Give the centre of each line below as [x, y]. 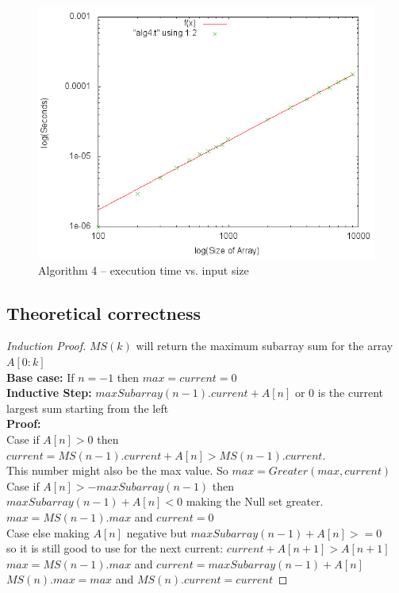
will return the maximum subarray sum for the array [265, 346]
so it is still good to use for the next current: [115, 548]
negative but [157, 532]
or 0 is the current [339, 393]
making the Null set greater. [255, 501]
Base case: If [40, 377]
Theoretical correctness [104, 312]
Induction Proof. [46, 346]
